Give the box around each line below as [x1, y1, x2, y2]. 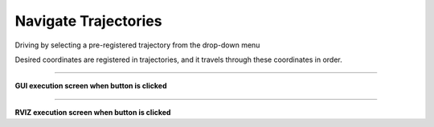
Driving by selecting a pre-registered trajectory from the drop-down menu [14, 40, 260, 50]
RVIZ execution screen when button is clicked [14, 107, 171, 117]
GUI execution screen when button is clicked [14, 81, 167, 91]
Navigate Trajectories [14, 12, 162, 30]
